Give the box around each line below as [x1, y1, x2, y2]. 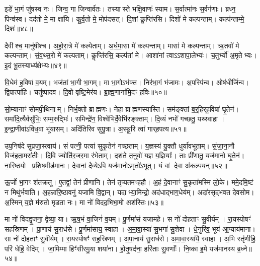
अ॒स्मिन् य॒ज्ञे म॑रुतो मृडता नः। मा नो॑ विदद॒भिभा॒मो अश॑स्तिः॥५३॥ [5, 196, 163, 207]
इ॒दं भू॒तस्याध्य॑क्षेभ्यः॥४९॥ [5, 59, 67, 70]
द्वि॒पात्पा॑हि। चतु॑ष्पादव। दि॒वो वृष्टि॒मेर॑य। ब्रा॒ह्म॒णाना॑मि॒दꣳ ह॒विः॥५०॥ [5, 87, 167, 97]
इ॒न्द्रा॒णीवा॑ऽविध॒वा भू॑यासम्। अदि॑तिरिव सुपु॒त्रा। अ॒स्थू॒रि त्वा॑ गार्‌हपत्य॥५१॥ [5, 123, 187, 134]
